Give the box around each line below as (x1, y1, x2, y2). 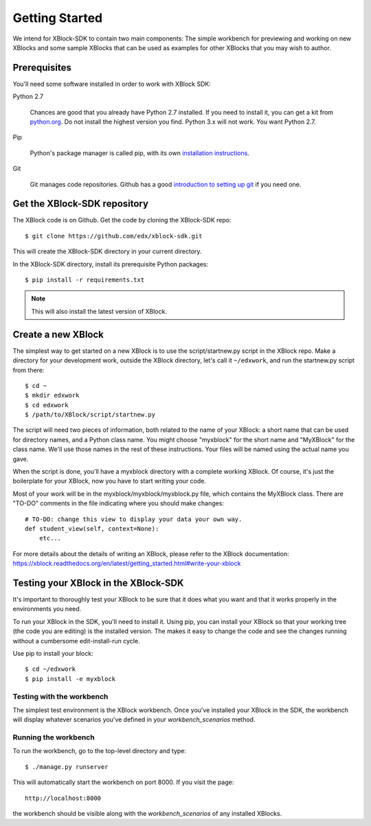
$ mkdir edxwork (25, 391, 80, 400)
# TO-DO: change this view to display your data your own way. (25, 515, 243, 523)
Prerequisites (12, 62, 71, 73)
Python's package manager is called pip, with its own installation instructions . (30, 148, 250, 157)
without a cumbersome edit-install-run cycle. (12, 636, 140, 645)
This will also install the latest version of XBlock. (31, 307, 168, 315)
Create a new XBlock (12, 328, 104, 340)
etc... (38, 534, 62, 542)
